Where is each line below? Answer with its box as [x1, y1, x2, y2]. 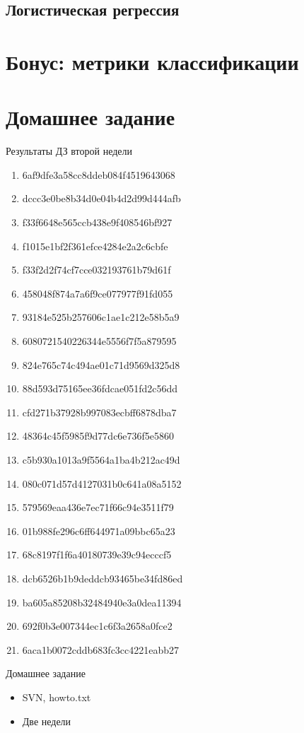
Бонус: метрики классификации [6, 47, 299, 76]
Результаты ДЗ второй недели [6, 143, 133, 158]
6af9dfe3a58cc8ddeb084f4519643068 [22, 167, 175, 182]
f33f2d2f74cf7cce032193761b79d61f [22, 262, 171, 277]
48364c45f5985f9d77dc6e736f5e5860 [22, 428, 175, 443]
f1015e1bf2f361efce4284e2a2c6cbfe [22, 238, 168, 253]
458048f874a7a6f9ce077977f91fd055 [22, 286, 173, 300]
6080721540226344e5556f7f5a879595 [22, 334, 177, 348]
